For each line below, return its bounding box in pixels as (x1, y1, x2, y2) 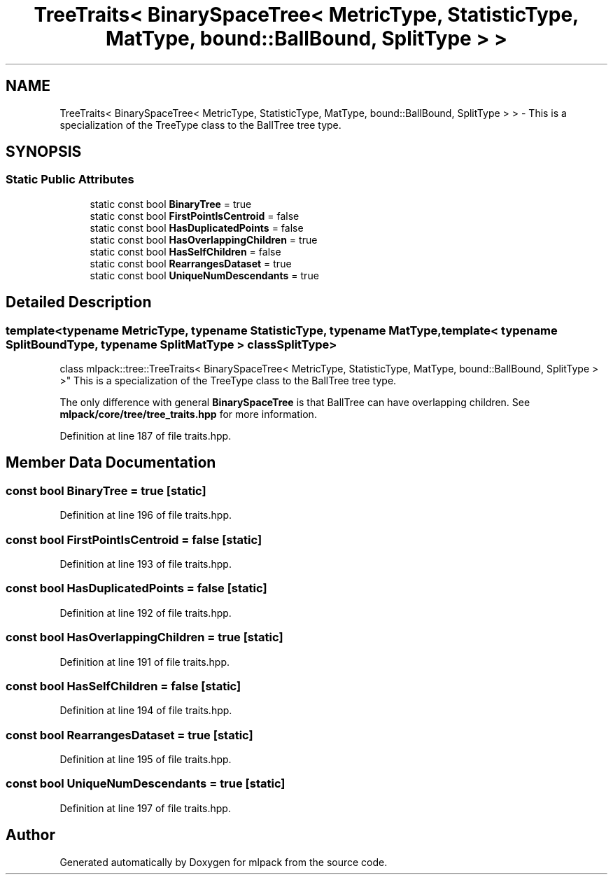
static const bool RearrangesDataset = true (90, 257, 292, 270)
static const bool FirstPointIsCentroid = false (90, 209, 300, 222)
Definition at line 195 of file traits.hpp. (59, 753, 232, 765)
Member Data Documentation (6, 454, 216, 472)
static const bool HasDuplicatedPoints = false (90, 221, 304, 234)
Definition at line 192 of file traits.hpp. (59, 606, 232, 619)
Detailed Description (6, 293, 152, 312)
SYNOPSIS (6, 143, 82, 161)
